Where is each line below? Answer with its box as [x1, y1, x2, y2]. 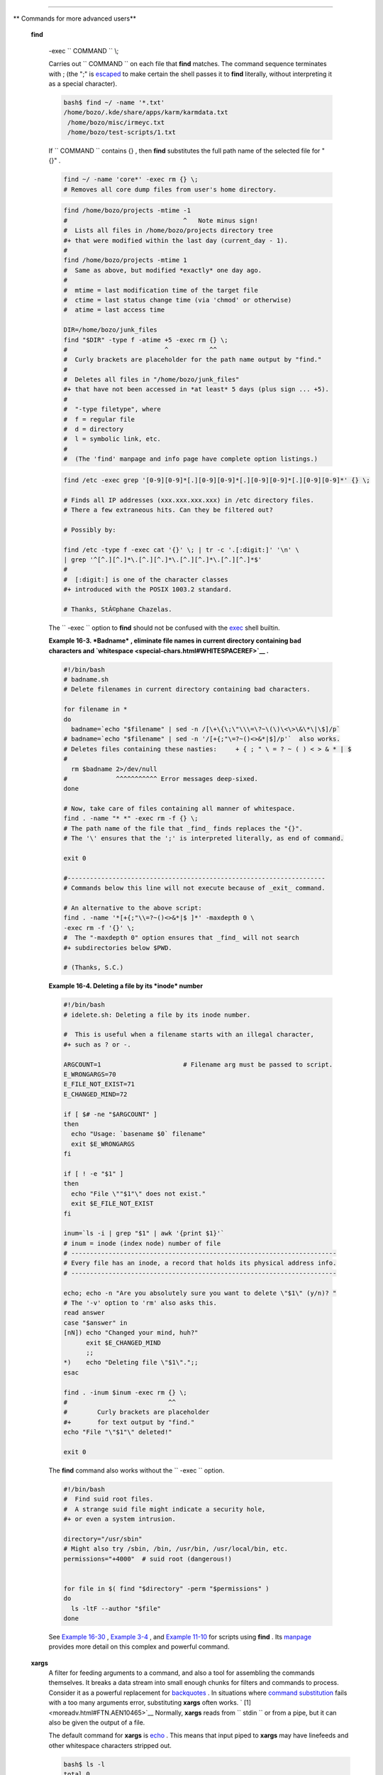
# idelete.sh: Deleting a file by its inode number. [63, 1010, 251, 1019]
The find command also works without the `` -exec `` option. [48, 1466, 225, 1475]
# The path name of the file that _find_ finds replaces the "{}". [63, 824, 304, 832]
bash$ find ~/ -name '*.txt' [63, 98, 165, 106]
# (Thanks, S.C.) [63, 963, 124, 972]
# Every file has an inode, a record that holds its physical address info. [63, 1259, 337, 1267]
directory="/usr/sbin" [63, 1534, 143, 1543]
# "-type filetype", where [63, 405, 161, 413]
